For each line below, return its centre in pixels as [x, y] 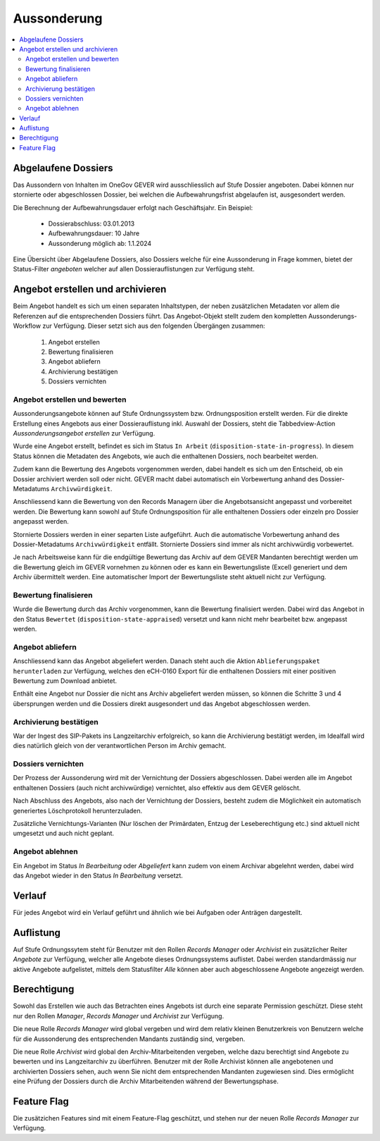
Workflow [27, 326]
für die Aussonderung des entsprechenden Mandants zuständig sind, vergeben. [129, 1039]
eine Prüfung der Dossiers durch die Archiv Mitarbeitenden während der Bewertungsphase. [146, 1081]
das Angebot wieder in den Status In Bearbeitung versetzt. [98, 875]
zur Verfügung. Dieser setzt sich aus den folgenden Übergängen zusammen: [154, 326]
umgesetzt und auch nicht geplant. [63, 833]
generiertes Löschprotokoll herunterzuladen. [78, 810]
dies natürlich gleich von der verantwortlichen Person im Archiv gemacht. [120, 746]
